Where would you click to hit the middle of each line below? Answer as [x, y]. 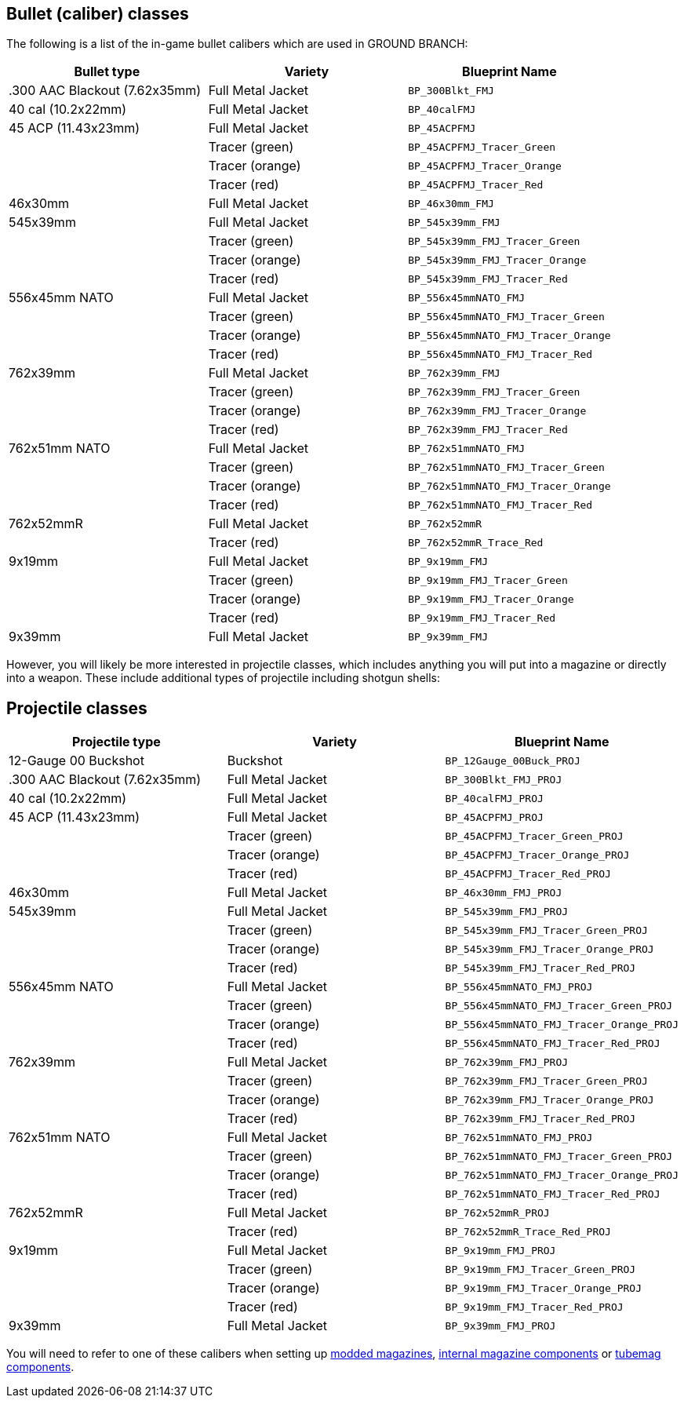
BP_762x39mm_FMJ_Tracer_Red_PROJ [540, 1118]
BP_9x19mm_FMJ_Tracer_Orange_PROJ [544, 1288]
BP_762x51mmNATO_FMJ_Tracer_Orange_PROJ [562, 1175]
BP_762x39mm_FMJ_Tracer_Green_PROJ [546, 1081]
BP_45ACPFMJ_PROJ [494, 817]
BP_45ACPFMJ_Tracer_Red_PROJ [528, 873]
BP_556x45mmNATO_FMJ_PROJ [519, 986]
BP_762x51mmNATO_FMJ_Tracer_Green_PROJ [559, 1156]
